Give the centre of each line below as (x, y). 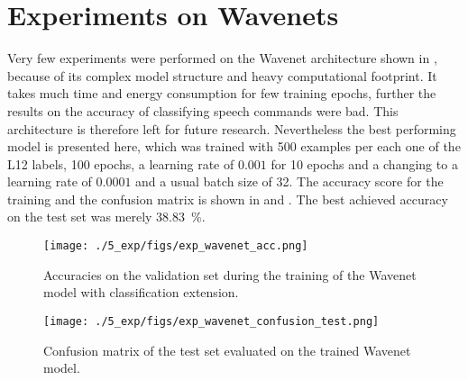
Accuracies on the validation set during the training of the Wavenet (230, 274)
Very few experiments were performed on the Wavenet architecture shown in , (222, 58)
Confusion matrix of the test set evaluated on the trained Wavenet (227, 350)
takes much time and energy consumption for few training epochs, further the (222, 93)
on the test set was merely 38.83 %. (106, 217)
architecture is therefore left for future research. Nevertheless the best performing (232, 128)
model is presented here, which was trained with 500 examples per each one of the (234, 146)
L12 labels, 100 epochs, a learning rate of (121, 163)
